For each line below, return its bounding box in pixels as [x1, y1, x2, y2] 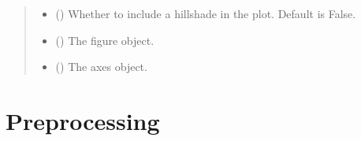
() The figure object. [55, 32, 154, 48]
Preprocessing [6, 104, 160, 136]
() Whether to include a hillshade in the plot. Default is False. [55, 6, 356, 21]
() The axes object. [55, 58, 147, 75]
